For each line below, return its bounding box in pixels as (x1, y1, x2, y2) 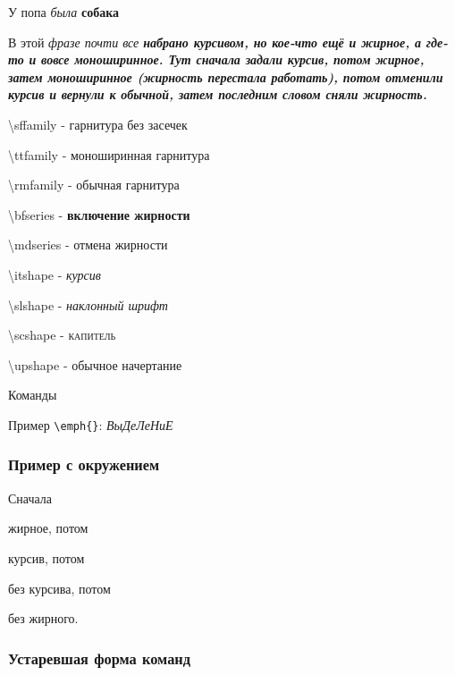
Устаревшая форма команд (8, 646, 191, 669)
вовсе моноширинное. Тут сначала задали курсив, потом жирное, (41, 50, 425, 69)
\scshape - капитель (8, 325, 116, 344)
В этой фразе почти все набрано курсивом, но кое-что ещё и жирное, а (8, 32, 422, 51)
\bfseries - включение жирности (8, 205, 190, 224)
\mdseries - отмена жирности (8, 235, 168, 254)
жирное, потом (8, 519, 88, 537)
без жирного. (8, 609, 79, 628)
